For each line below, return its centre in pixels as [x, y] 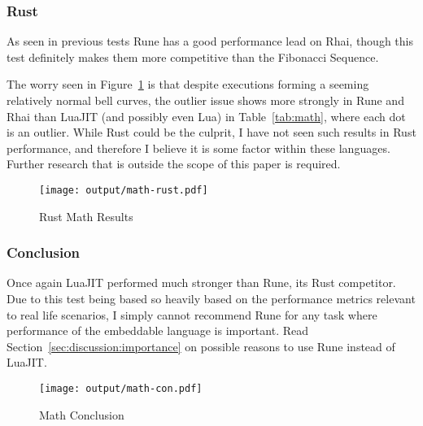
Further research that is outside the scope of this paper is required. [174, 164]
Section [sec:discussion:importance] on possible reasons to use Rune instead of [201, 346]
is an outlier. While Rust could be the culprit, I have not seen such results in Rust [211, 132]
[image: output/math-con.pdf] [121, 389]
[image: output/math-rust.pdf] [124, 190]
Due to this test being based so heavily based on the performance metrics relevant [211, 299]
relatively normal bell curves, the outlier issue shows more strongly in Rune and [205, 100]
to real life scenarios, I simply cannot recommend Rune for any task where [192, 314]
